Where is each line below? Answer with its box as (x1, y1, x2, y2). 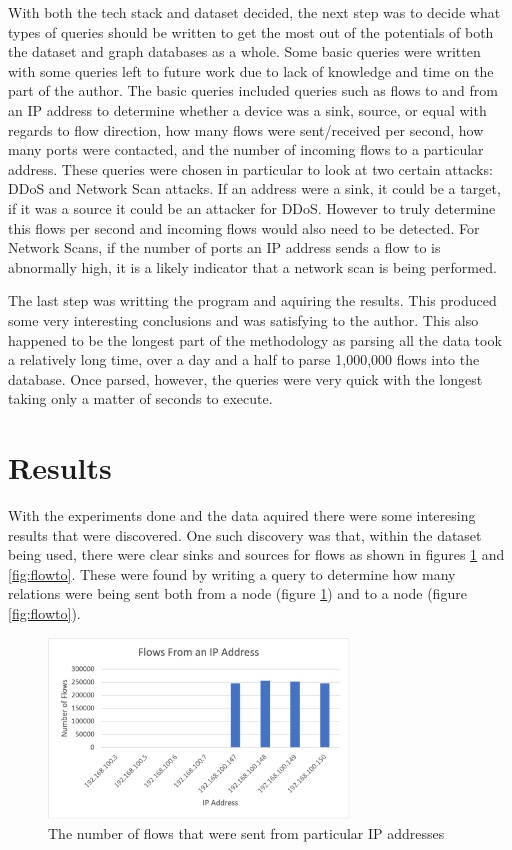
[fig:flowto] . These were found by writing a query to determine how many (8, 563, 456, 584)
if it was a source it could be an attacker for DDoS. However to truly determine (8, 197, 496, 218)
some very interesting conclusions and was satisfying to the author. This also (8, 309, 479, 330)
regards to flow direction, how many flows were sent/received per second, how (8, 119, 484, 140)
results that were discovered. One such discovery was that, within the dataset (8, 524, 482, 545)
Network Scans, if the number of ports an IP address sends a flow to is (8, 237, 441, 258)
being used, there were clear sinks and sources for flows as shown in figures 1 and (8, 544, 505, 565)
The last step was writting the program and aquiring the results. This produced (8, 290, 497, 311)
